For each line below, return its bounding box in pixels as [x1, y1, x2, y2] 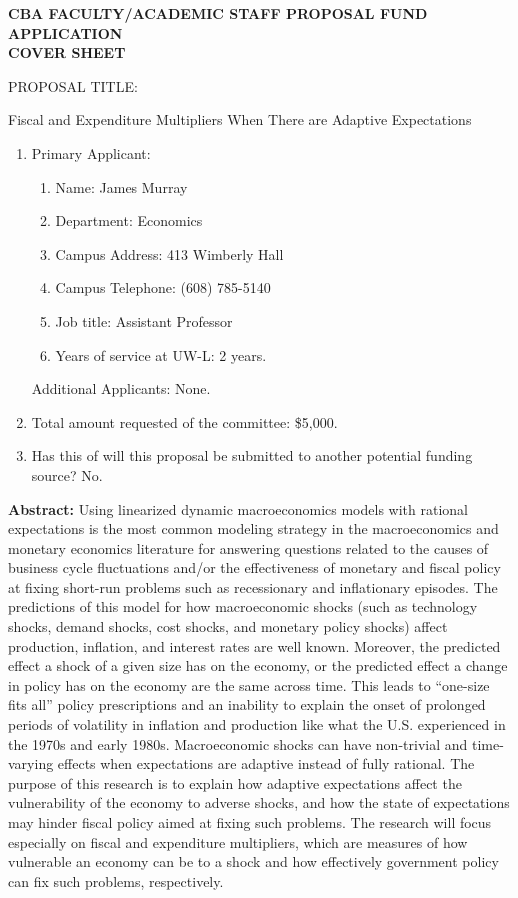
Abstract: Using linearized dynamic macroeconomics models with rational [8, 498, 468, 519]
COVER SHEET [8, 42, 126, 63]
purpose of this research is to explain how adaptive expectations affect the [8, 772, 462, 793]
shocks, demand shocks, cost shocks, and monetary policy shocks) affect [8, 616, 448, 637]
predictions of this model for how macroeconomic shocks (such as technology [8, 596, 478, 617]
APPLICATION [8, 22, 123, 43]
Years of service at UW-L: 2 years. [55, 344, 267, 365]
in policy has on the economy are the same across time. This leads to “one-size [8, 674, 490, 695]
